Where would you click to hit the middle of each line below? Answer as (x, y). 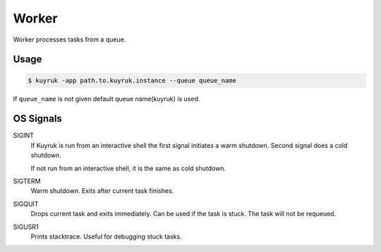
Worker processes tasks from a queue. (69, 39)
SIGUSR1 (26, 227)
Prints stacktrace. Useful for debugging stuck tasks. (107, 237)
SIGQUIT (26, 203)
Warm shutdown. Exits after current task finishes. (102, 191)
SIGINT (24, 136)
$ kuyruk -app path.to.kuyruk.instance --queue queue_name (132, 80)
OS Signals (38, 119)
